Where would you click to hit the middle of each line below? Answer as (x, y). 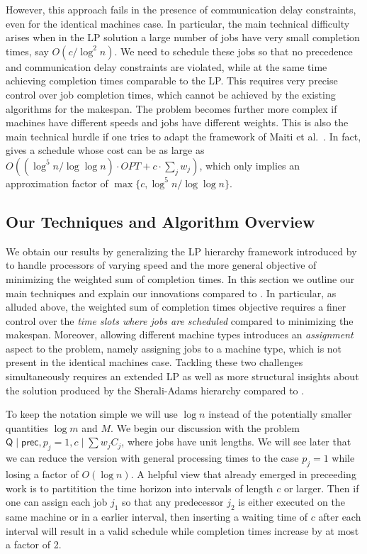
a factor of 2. (34, 544)
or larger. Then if (321, 488)
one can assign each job (57, 502)
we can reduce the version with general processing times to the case (152, 458)
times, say (27, 51)
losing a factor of (42, 474)
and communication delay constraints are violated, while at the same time (166, 66)
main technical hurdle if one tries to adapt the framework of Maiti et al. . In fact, (183, 136)
